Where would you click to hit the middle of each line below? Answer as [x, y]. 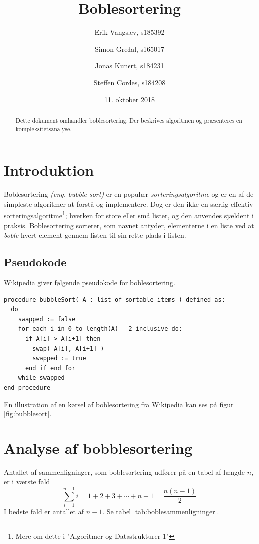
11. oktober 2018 [129, 99]
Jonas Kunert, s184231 [129, 66]
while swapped [41, 378]
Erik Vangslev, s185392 [129, 32]
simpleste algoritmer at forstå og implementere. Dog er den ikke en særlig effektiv [129, 204]
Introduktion [49, 170]
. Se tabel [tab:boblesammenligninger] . [161, 511]
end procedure [27, 387]
